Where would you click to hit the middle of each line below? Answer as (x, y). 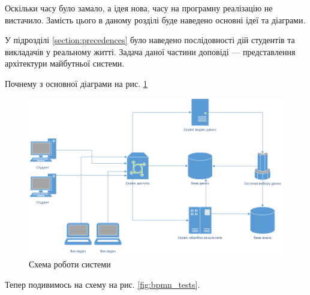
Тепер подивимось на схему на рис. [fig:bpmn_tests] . (103, 284)
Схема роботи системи (70, 264)
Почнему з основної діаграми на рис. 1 (76, 83)
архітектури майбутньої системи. (65, 63)
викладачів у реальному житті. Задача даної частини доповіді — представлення (150, 51)
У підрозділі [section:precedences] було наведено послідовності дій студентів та (150, 40)
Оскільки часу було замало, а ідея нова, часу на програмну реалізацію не (139, 8)
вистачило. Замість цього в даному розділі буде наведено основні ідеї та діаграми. (155, 19)
